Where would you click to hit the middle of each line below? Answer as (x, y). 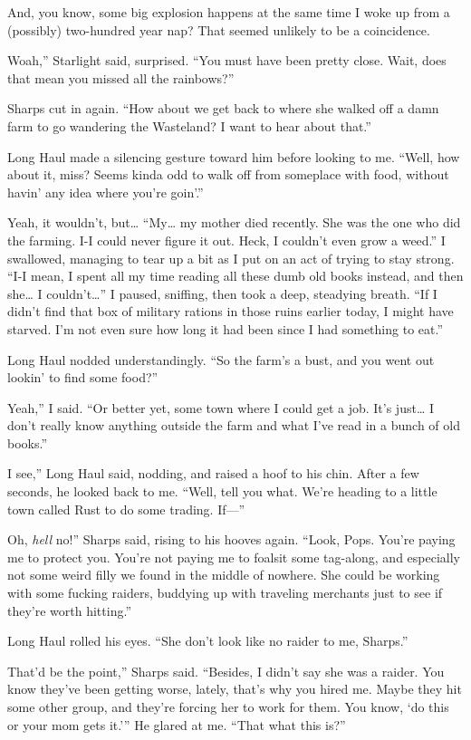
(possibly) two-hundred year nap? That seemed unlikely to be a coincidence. (219, 29)
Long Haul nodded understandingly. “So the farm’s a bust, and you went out (221, 359)
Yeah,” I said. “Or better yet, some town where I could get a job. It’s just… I (221, 407)
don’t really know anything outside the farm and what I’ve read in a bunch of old (234, 425)
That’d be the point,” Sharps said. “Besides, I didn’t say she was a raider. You (226, 671)
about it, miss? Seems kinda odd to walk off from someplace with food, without (228, 174)
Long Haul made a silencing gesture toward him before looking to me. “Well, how (234, 156)
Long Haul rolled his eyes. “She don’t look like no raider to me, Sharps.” (208, 641)
